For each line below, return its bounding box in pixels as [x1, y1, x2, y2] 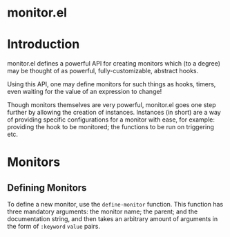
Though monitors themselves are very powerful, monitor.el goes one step [7, 101, 216, 109]
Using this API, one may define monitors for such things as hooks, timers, [7, 80, 216, 88]
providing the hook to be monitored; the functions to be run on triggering [7, 123, 214, 131]
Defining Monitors [7, 182, 87, 193]
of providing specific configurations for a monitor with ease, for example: [7, 115, 215, 124]
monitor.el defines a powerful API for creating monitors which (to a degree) [7, 59, 221, 68]
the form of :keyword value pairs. [7, 222, 100, 231]
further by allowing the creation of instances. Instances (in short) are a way [7, 108, 221, 117]
